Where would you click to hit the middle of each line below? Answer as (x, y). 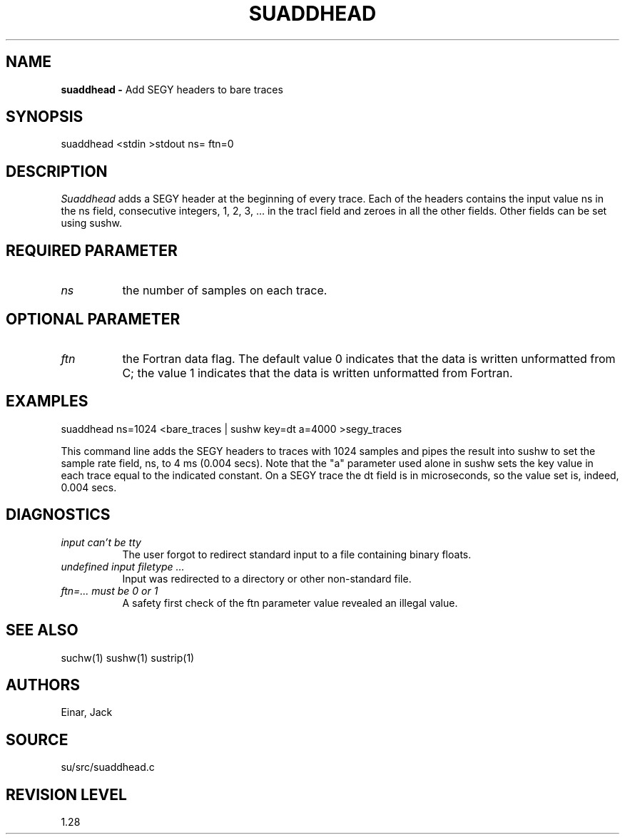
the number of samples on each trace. (225, 291)
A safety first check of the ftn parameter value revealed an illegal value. (290, 603)
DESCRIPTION (57, 171)
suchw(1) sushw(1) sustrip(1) (128, 657)
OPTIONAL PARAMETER (93, 319)
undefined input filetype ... (123, 566)
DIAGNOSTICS (58, 515)
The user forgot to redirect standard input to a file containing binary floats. (297, 554)
